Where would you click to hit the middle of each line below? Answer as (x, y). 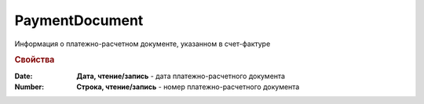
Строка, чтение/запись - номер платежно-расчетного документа (188, 87)
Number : (29, 87)
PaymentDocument (79, 20)
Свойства (35, 60)
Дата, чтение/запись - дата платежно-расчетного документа (181, 76)
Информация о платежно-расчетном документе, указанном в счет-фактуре (143, 44)
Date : (24, 76)
